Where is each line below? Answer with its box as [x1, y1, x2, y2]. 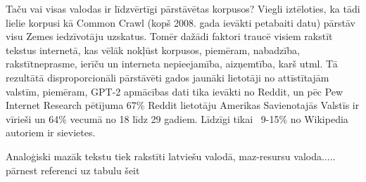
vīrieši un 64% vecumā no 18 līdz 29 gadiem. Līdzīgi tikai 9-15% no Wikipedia [6, 111, 348, 126]
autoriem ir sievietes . [6, 125, 96, 140]
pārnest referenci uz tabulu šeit [6, 162, 140, 177]
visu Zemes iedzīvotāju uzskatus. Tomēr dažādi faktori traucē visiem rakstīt [6, 29, 333, 44]
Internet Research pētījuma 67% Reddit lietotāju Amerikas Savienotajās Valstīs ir [6, 98, 360, 112]
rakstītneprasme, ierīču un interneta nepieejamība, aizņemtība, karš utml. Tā [6, 56, 338, 71]
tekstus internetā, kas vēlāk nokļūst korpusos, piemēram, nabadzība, [6, 42, 300, 57]
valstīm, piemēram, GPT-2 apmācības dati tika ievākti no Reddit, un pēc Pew [6, 84, 343, 98]
